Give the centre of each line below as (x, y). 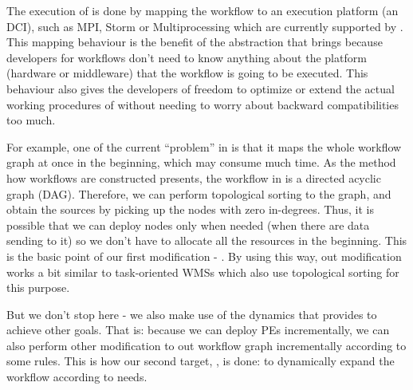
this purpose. (38, 288)
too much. (31, 120)
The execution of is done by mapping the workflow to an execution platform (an (203, 10)
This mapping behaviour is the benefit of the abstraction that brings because (195, 42)
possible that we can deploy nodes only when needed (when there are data (188, 225)
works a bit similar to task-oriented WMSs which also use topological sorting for (203, 272)
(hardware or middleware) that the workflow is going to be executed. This (187, 73)
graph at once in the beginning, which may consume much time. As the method (201, 162)
